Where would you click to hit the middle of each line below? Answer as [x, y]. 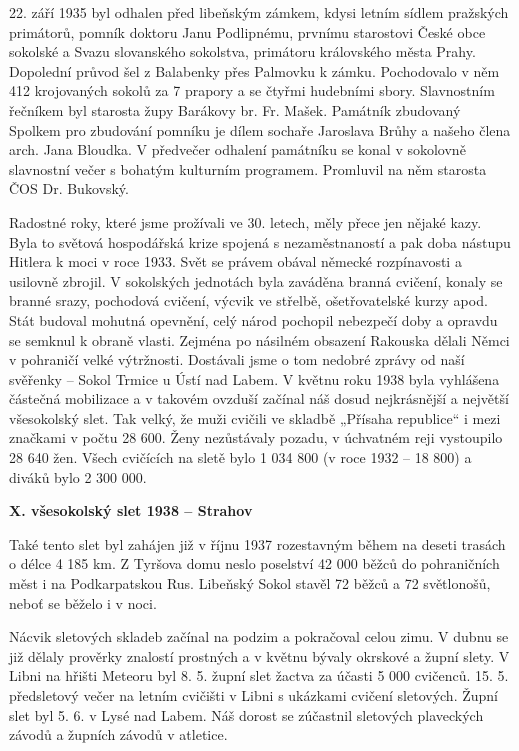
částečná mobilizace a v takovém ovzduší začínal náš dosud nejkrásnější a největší [259, 398]
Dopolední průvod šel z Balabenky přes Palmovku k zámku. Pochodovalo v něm [254, 70]
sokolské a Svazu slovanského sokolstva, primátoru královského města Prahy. [242, 51]
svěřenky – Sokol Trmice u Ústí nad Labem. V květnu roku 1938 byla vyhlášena [254, 378]
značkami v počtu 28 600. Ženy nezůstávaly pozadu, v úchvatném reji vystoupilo [256, 437]
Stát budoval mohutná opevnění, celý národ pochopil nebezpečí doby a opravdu [253, 319]
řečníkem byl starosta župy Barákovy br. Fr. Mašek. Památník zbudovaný [235, 109]
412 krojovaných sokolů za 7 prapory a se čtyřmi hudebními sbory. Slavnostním [252, 90]
